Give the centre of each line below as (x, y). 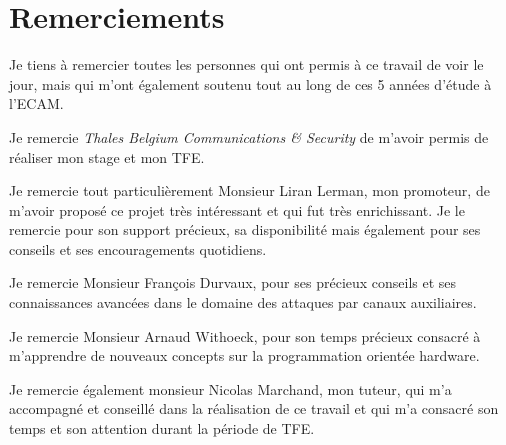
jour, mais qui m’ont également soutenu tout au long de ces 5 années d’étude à (250, 83)
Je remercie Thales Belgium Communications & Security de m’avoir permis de (249, 136)
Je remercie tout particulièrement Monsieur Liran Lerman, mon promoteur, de (249, 190)
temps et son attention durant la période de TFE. (162, 428)
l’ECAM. (36, 103)
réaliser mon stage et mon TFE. (107, 156)
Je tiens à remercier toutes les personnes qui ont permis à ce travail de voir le (246, 64)
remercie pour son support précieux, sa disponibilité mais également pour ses (245, 229)
